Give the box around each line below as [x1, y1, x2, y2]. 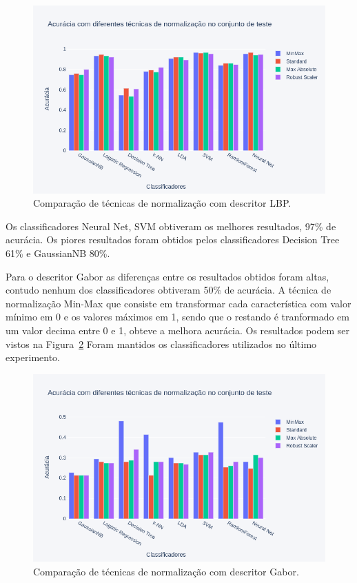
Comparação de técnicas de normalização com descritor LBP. [33, 196, 292, 210]
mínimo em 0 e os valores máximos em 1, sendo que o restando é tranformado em [6, 309, 349, 324]
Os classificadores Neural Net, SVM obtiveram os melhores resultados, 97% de [6, 218, 336, 233]
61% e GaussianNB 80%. [6, 245, 110, 260]
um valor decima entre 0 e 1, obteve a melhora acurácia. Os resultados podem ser [6, 323, 350, 337]
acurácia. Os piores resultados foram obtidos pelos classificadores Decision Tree [6, 232, 340, 247]
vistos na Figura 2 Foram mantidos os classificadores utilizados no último [6, 336, 317, 351]
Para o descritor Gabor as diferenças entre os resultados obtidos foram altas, [6, 269, 329, 283]
